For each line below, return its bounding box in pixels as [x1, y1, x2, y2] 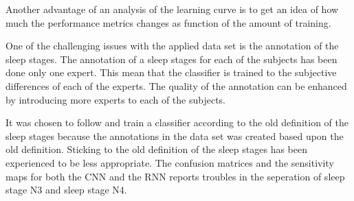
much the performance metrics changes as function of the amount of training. [5, 15, 331, 29]
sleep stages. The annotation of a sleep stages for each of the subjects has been [5, 51, 338, 66]
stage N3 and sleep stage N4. [5, 182, 127, 197]
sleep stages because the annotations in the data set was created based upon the [5, 128, 344, 143]
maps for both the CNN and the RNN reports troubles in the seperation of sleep [5, 169, 345, 183]
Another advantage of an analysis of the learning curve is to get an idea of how [5, 2, 339, 16]
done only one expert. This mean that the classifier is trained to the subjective [5, 65, 337, 80]
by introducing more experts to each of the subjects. [5, 92, 226, 106]
